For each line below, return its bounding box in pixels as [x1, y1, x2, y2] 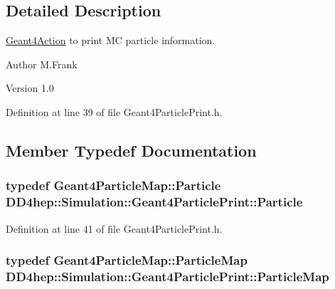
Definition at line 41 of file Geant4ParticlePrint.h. [6, 221, 223, 236]
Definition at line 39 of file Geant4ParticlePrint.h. [6, 104, 223, 119]
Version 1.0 [6, 80, 54, 95]
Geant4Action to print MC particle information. [6, 33, 216, 48]
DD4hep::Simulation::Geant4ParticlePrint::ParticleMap [6, 267, 329, 285]
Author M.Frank [6, 56, 78, 71]
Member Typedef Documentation [6, 139, 257, 161]
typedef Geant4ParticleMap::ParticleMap [6, 251, 248, 269]
